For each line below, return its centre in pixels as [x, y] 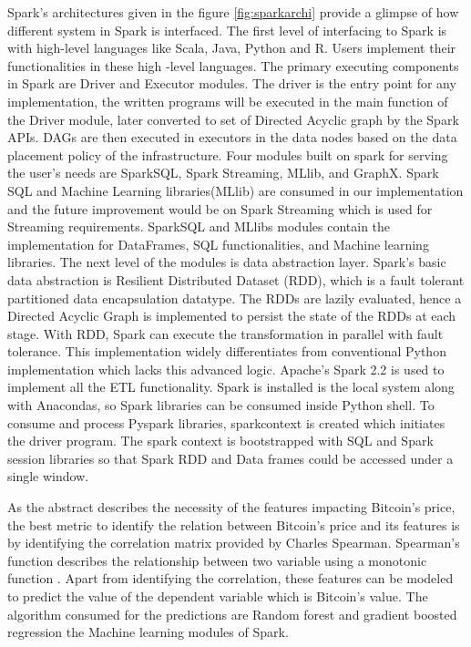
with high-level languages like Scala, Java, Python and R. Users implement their [232, 48]
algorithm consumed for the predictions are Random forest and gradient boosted [232, 614]
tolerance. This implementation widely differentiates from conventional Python [227, 351]
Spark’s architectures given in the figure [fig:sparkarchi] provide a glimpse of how [233, 12]
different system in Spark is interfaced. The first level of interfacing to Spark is [227, 30]
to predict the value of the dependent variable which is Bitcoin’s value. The [218, 596]
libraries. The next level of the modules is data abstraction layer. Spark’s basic [227, 262]
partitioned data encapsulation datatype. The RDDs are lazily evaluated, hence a [235, 298]
